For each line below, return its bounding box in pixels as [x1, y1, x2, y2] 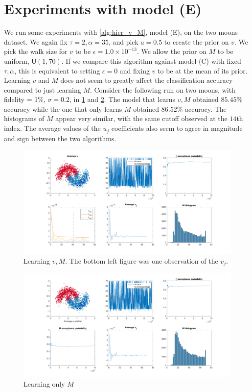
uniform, [4, 55, 29, 66]
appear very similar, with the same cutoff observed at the [55, 113, 228, 123]
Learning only [23, 378, 65, 389]
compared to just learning [4, 84, 81, 95]
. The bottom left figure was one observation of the [65, 255, 218, 266]
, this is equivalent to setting [14, 65, 100, 75]
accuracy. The [185, 103, 227, 114]
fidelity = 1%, [4, 94, 46, 104]
